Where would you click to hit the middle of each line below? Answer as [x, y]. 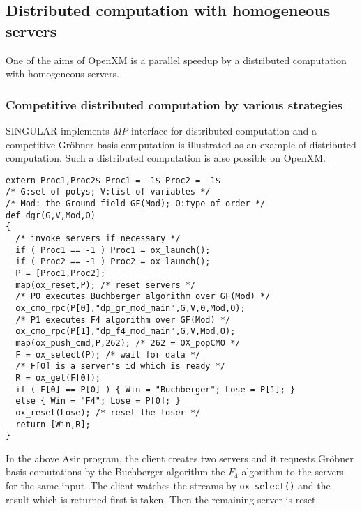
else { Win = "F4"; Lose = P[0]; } [98, 401]
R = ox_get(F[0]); [58, 377]
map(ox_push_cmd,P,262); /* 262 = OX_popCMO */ [128, 343]
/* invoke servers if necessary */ [98, 239]
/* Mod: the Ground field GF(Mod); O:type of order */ [136, 204]
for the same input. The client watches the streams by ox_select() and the [168, 486]
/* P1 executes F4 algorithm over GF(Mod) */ [123, 320]
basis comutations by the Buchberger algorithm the [115, 472]
